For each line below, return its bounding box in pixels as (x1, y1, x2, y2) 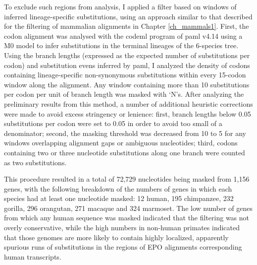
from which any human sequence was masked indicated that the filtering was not (4, 212, 250, 223)
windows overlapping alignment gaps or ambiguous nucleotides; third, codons (4, 137, 238, 148)
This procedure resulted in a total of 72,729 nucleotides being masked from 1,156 (4, 174, 250, 184)
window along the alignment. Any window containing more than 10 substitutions (4, 79, 250, 89)
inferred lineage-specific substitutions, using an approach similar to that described (4, 11, 253, 21)
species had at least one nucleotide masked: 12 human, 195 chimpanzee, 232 (4, 193, 234, 203)
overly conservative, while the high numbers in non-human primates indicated (4, 222, 240, 233)
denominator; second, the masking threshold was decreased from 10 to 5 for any (4, 128, 247, 138)
